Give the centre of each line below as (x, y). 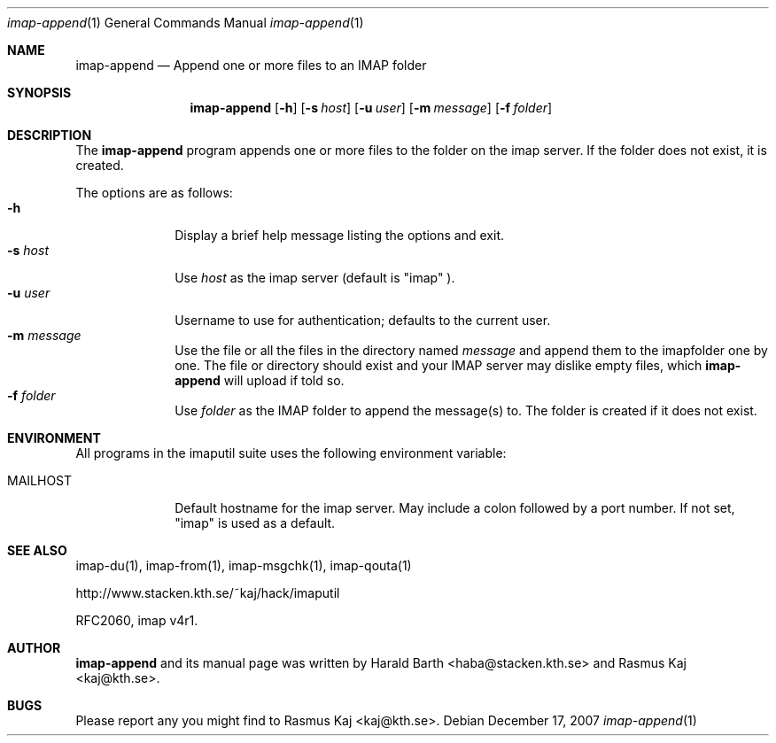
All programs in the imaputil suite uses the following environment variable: (291, 453)
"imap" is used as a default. (255, 523)
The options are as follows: (154, 193)
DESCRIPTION (50, 135)
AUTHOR (34, 648)
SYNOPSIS (39, 93)
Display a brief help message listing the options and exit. (340, 235)
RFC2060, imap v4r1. (137, 620)
